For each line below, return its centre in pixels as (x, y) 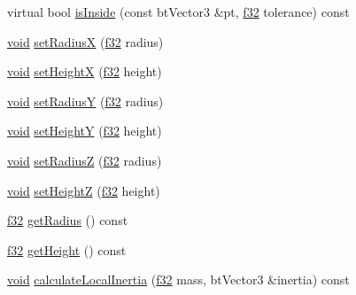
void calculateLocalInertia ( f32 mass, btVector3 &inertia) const (178, 279)
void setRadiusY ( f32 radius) (85, 101)
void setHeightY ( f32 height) (85, 131)
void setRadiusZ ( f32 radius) (85, 160)
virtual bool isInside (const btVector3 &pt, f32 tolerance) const (178, 12)
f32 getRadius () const (68, 220)
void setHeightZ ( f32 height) (84, 190)
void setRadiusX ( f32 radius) (85, 41)
